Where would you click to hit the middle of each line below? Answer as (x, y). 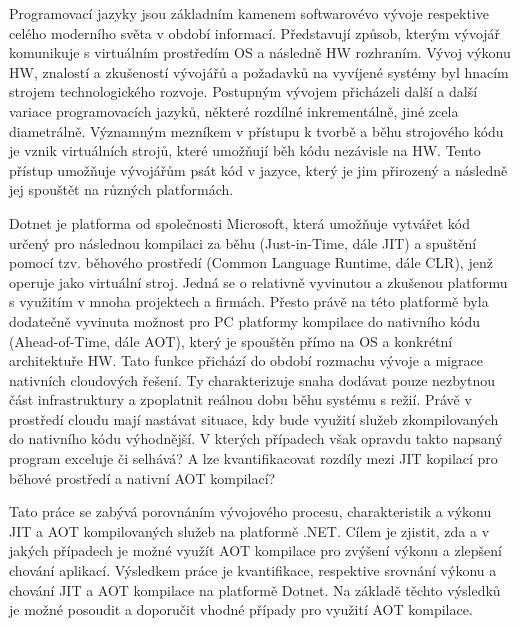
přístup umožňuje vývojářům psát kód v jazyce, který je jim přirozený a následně (258, 169)
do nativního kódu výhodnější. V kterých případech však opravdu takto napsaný (256, 438)
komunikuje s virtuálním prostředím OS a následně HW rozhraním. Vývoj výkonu (260, 52)
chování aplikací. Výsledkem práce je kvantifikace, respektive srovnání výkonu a (253, 570)
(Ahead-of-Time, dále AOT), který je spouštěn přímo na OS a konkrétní (231, 340)
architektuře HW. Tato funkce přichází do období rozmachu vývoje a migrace (246, 360)
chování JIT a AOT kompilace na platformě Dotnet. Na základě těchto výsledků (255, 589)
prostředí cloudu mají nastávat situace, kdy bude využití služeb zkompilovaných (254, 418)
